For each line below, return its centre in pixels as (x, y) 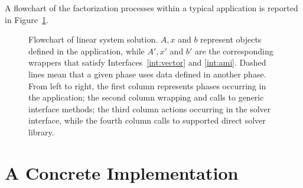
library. (41, 132)
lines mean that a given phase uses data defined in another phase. (147, 74)
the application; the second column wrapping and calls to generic (146, 97)
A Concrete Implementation (122, 172)
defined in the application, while (87, 51)
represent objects (231, 39)
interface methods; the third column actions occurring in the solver (150, 108)
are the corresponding (234, 51)
